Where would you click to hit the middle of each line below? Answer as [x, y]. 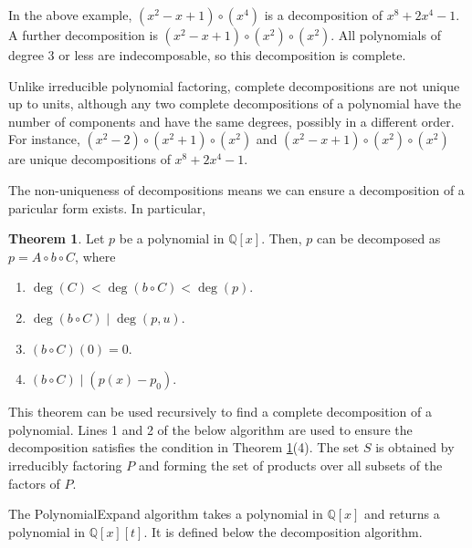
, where [95, 256]
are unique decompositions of [89, 159]
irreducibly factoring [65, 465]
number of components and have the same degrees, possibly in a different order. [231, 121]
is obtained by [415, 447]
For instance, [44, 139]
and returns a [402, 514]
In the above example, [70, 15]
